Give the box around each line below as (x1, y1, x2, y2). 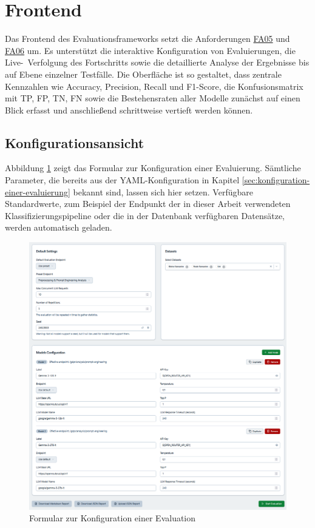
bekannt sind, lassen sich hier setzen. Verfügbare (73, 185, 253, 198)
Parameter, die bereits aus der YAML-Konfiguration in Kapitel (5, 174, 240, 186)
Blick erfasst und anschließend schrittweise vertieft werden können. (5, 103, 253, 116)
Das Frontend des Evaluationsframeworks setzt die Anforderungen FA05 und (5, 32, 290, 45)
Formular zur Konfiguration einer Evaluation (29, 512, 196, 524)
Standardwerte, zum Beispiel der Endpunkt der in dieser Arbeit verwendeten (5, 197, 291, 210)
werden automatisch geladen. (5, 221, 112, 234)
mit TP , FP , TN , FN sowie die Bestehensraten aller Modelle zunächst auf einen (5, 92, 300, 104)
